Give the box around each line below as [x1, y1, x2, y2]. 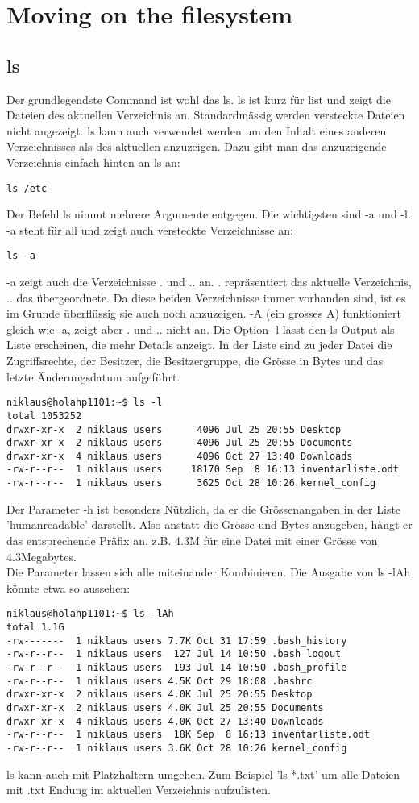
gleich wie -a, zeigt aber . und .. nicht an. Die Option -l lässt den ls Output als [6, 320, 395, 337]
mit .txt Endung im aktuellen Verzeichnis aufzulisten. [6, 781, 271, 798]
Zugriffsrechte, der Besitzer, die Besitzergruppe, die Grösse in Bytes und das [6, 352, 384, 369]
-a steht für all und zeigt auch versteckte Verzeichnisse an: [6, 221, 293, 238]
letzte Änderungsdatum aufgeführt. [6, 368, 180, 385]
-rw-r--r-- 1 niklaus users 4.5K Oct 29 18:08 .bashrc [6, 675, 313, 687]
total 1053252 [6, 410, 82, 422]
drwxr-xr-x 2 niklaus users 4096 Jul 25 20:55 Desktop [6, 423, 342, 435]
